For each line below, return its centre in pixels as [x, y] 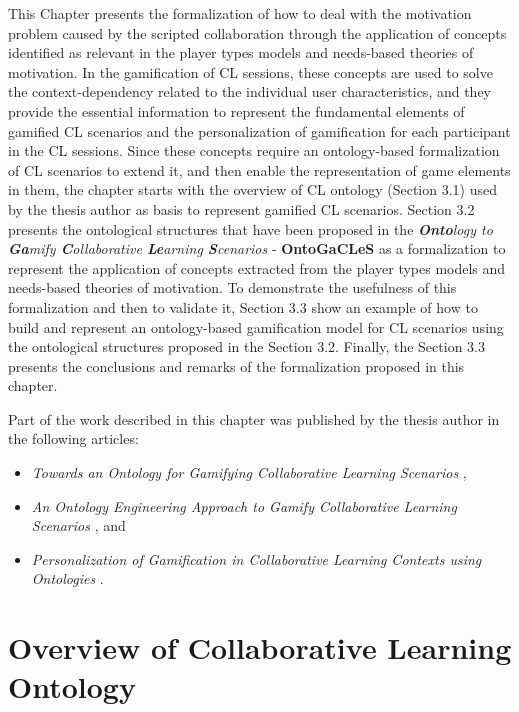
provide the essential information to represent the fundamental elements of [236, 110]
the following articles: [73, 438]
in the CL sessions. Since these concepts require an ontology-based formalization [254, 150]
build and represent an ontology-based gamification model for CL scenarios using [256, 326]
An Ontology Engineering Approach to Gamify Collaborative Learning [244, 505]
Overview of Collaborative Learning [260, 647]
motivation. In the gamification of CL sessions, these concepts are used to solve [250, 71]
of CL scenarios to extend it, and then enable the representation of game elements [259, 169]
